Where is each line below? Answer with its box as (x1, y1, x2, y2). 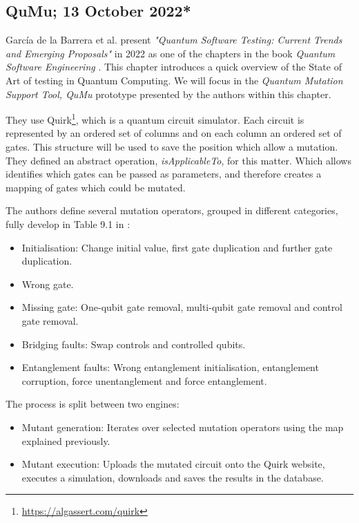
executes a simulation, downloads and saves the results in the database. (21, 470, 324, 484)
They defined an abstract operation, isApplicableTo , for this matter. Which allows (6, 153, 351, 167)
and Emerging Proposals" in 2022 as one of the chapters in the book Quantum (6, 46, 336, 60)
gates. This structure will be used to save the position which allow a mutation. (6, 140, 338, 154)
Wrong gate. (21, 276, 74, 291)
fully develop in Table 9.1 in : (6, 216, 130, 231)
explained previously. (21, 433, 110, 448)
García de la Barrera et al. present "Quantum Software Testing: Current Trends (6, 32, 342, 47)
